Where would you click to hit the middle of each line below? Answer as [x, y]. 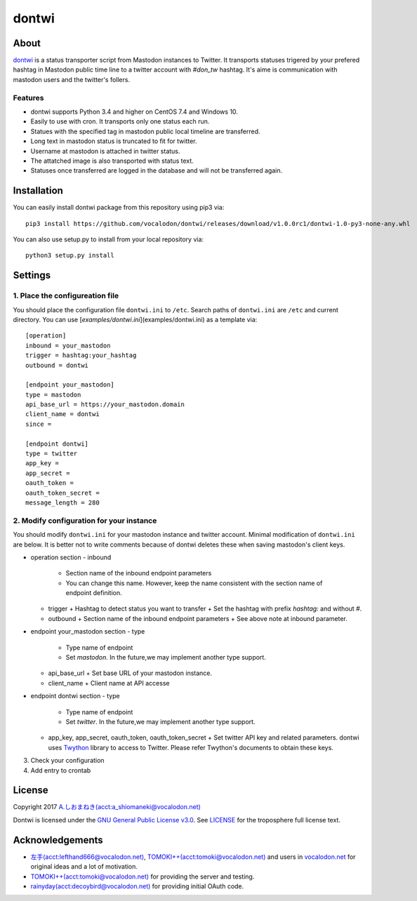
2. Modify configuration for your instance [85, 521]
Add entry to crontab [61, 770]
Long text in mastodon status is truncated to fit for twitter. [114, 141]
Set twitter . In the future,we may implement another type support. [160, 721]
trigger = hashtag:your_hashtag [81, 355]
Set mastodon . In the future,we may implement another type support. [166, 658]
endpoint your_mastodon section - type [88, 632]
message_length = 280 [62, 502]
